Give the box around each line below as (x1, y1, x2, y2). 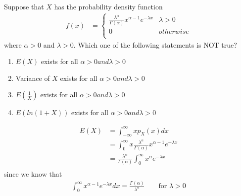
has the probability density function (54, 1, 163, 11)
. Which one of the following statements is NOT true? (73, 39, 237, 50)
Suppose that (4, 1, 44, 11)
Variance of (15, 72, 50, 83)
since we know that (4, 169, 62, 179)
